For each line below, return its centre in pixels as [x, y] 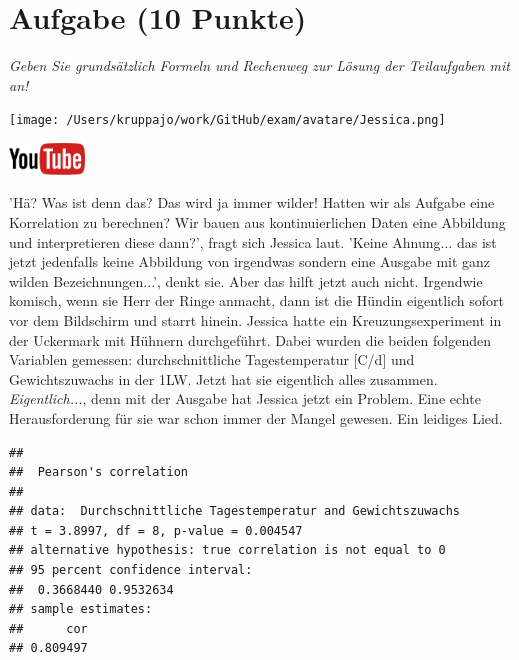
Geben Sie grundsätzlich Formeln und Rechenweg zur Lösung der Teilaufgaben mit [259, 65]
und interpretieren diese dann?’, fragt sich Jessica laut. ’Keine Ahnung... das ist [253, 241]
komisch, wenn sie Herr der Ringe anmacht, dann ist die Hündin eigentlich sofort [256, 300]
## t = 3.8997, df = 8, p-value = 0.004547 [156, 530]
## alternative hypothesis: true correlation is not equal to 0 [227, 550]
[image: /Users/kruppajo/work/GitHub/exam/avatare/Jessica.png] [227, 120]
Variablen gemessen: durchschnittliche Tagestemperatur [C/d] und [212, 359]
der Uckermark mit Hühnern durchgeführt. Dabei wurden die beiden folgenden [250, 339]
